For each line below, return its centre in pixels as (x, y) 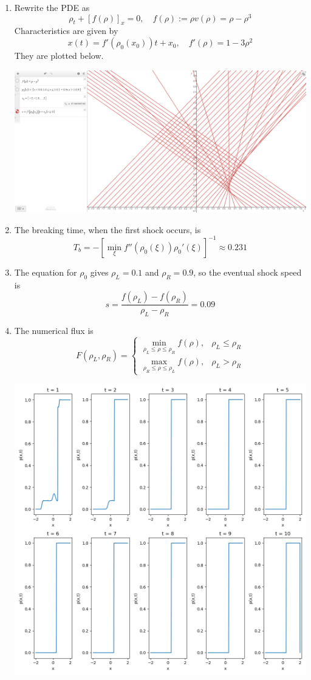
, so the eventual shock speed (248, 272)
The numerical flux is (54, 331)
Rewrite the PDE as (52, 7)
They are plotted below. (59, 56)
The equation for (46, 272)
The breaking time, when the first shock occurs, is (108, 229)
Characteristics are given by (66, 31)
